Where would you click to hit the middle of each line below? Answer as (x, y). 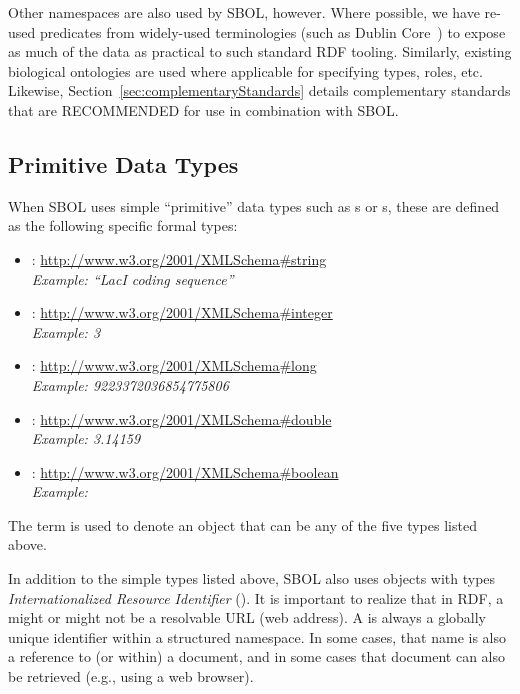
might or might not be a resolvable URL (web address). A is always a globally (247, 617)
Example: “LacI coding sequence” (132, 278)
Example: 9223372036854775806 (130, 384)
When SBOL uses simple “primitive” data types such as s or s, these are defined (254, 205)
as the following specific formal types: (123, 225)
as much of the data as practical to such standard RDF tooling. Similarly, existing (260, 51)
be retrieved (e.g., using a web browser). (131, 676)
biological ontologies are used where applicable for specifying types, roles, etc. (245, 70)
